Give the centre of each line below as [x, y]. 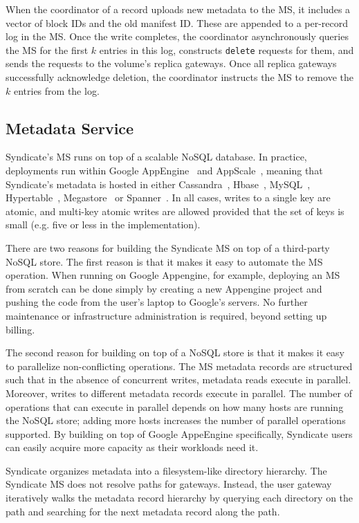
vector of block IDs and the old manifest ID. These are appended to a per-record [177, 22]
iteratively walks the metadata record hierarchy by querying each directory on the [179, 498]
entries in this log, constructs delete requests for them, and [227, 49]
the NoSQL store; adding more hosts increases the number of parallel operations [176, 420]
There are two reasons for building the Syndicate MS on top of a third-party [168, 247]
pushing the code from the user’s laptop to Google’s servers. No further [157, 302]
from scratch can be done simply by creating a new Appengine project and [164, 288]
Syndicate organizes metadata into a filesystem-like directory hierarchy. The [166, 470]
